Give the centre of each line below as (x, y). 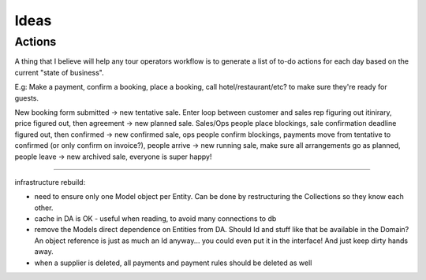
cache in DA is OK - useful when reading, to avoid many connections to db (155, 219)
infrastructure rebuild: (50, 182)
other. (44, 208)
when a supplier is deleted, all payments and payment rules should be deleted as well (173, 263)
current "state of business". (59, 72)
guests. (27, 98)
